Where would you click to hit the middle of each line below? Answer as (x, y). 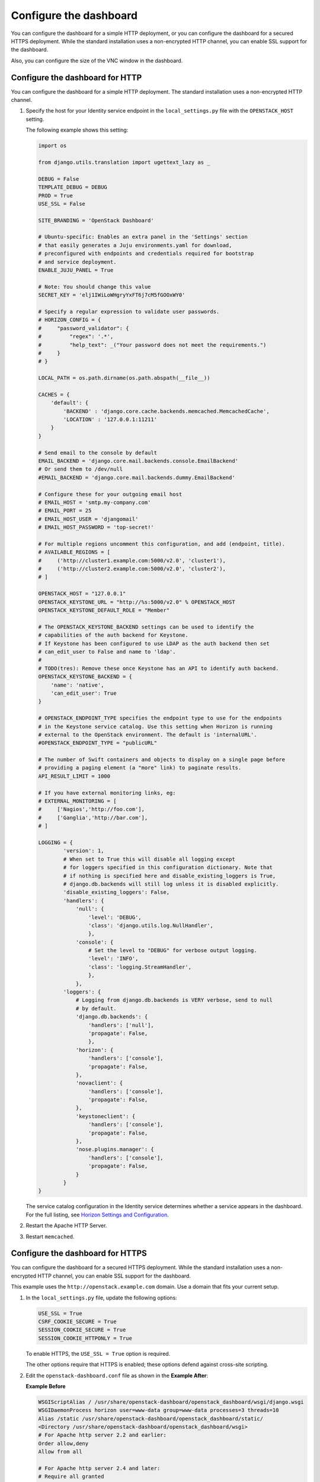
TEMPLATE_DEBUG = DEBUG (73, 187)
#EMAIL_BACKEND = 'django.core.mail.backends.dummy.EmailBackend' (137, 478)
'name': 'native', (77, 685)
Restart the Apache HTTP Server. (66, 1226)
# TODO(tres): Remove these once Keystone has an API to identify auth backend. (159, 668)
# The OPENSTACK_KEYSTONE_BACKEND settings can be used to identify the (146, 627)
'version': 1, (84, 851)
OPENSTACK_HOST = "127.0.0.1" (82, 594)
